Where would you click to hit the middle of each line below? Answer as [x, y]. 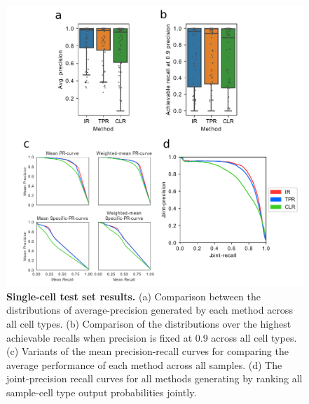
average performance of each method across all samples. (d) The [144, 364]
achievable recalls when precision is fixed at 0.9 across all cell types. [152, 337]
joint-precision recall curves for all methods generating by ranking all [154, 378]
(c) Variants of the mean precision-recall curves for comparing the [147, 351]
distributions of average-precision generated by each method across [150, 310]
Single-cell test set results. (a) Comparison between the [133, 296]
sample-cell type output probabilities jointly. [102, 392]
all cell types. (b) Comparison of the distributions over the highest [149, 323]
